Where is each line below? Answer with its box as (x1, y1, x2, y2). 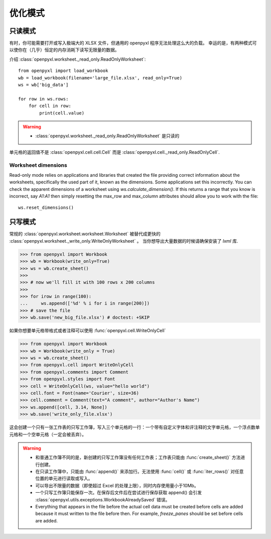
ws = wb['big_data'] (18, 82, 69, 88)
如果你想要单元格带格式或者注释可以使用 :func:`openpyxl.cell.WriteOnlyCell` (9, 328, 166, 334)
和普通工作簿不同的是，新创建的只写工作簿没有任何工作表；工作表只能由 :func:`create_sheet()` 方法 (35, 455, 241, 461)
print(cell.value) (39, 110, 85, 116)
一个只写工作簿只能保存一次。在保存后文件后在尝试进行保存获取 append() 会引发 (35, 490, 202, 496)
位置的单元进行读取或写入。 (35, 475, 93, 482)
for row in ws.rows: (18, 96, 69, 101)
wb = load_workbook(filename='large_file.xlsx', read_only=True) (18, 75, 183, 80)
